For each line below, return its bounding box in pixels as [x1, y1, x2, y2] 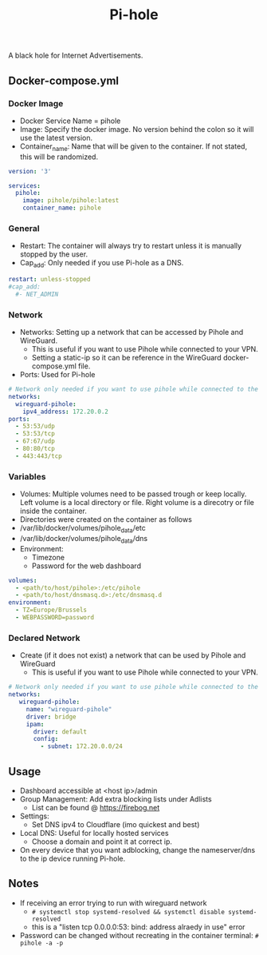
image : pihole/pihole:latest [22, 197, 120, 205]
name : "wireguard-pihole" [26, 705, 112, 713]
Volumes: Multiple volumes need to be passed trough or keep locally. [19, 489, 247, 499]
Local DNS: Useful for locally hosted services [19, 828, 169, 838]
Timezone [31, 552, 65, 562]
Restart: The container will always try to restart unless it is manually [19, 241, 241, 251]
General [8, 222, 40, 233]
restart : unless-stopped [8, 276, 91, 284]
